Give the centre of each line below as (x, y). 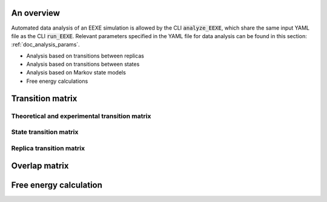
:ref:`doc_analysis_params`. (45, 45)
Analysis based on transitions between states (83, 64)
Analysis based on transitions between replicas (85, 56)
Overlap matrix (40, 166)
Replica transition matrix (48, 148)
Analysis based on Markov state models (76, 73)
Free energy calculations (57, 81)
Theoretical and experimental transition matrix (81, 116)
